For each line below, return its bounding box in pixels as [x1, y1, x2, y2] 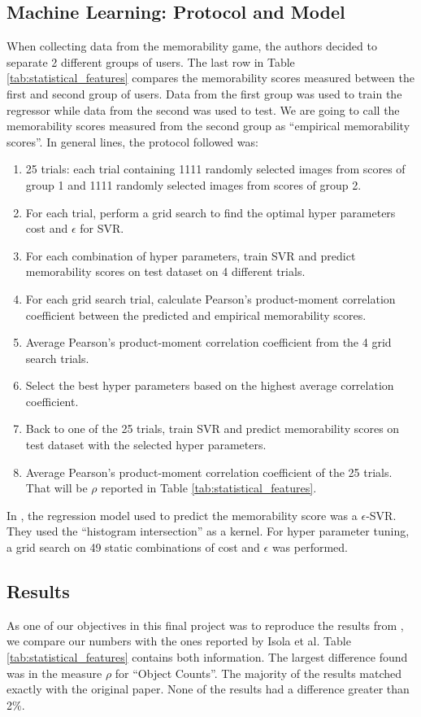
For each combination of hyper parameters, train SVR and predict [25, 247, 356, 264]
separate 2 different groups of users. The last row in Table [7, 53, 295, 70]
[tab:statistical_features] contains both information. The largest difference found [7, 649, 408, 666]
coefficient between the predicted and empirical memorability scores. [25, 306, 367, 323]
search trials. [25, 349, 89, 366]
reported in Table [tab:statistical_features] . [101, 479, 317, 496]
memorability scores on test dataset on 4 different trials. [25, 263, 306, 280]
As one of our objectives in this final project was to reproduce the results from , [7, 616, 404, 633]
